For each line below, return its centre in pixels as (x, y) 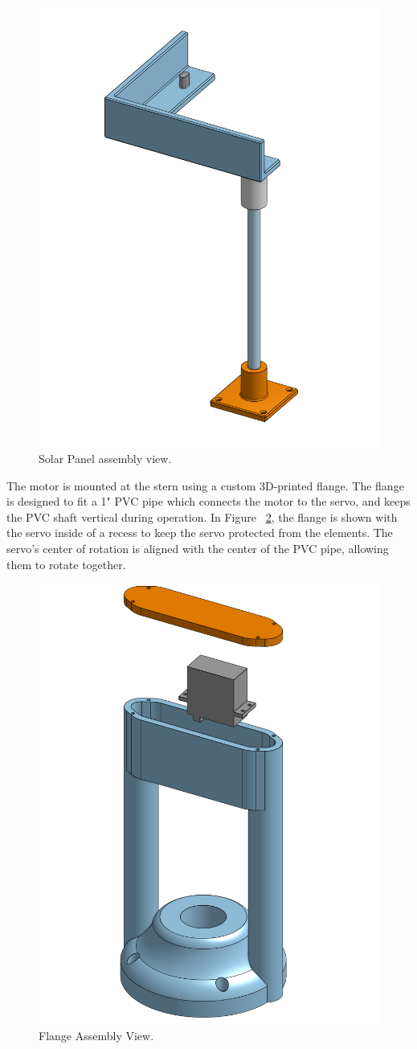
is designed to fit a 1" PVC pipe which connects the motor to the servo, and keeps (208, 501)
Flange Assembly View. (96, 1036)
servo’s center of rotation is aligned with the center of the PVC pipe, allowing (198, 548)
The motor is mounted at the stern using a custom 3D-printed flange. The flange (205, 485)
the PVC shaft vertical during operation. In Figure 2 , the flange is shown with (202, 516)
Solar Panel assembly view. (105, 458)
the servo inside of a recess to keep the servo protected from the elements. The (200, 533)
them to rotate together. (66, 564)
